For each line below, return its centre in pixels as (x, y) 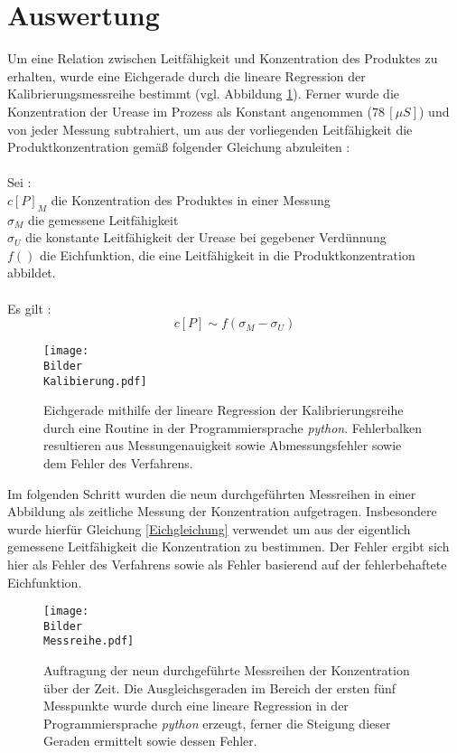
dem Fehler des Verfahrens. (118, 462)
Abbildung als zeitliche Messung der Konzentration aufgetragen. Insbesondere (222, 511)
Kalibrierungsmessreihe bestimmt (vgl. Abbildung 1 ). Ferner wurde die (204, 94)
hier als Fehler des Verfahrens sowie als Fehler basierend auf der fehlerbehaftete (227, 564)
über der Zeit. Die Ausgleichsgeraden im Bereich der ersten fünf (220, 687)
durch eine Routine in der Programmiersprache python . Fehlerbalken (233, 427)
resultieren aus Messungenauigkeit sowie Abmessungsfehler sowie (223, 445)
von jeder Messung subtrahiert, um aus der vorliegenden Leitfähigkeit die (210, 129)
